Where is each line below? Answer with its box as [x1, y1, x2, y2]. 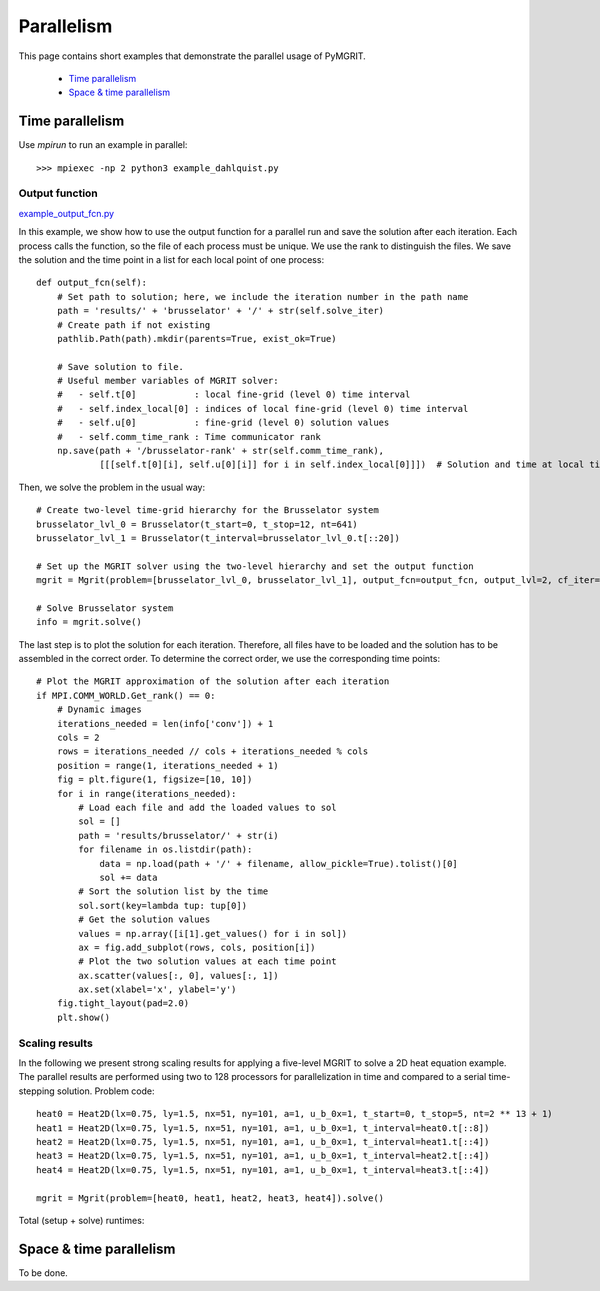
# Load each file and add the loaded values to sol [78, 802, 337, 813]
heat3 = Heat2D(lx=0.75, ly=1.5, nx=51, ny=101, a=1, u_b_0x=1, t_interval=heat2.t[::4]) [36, 1150, 490, 1162]
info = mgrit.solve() [36, 616, 142, 628]
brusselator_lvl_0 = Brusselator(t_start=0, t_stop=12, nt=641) [36, 518, 359, 530]
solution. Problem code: [56, 1085, 155, 1097]
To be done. [18, 1266, 69, 1279]
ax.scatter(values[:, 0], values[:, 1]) [78, 970, 279, 981]
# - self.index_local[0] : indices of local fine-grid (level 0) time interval [56, 403, 469, 414]
